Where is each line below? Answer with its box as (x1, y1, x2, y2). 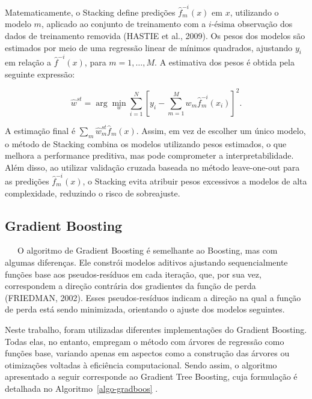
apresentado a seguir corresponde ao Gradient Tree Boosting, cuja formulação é (5, 370, 298, 383)
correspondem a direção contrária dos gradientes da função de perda (5, 279, 256, 292)
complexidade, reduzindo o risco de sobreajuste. (5, 186, 180, 199)
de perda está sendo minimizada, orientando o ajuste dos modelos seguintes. (5, 303, 285, 315)
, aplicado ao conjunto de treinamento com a (41, 17, 206, 30)
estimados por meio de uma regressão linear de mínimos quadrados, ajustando (5, 41, 293, 53)
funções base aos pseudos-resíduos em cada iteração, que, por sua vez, (5, 267, 262, 280)
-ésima (211, 20, 235, 29)
